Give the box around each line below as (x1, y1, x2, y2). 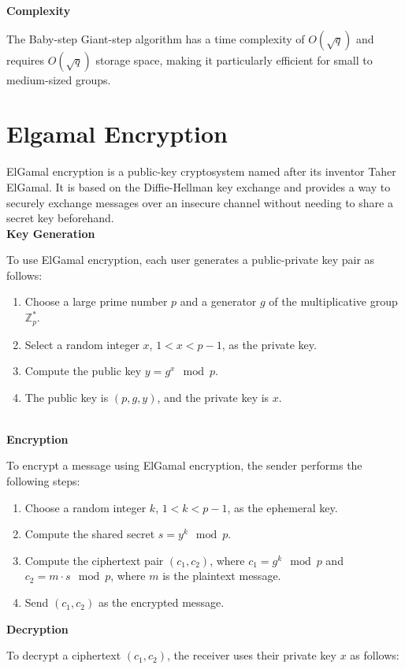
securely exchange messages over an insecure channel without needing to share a (6, 194, 393, 210)
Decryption (6, 620, 69, 637)
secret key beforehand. (6, 210, 114, 226)
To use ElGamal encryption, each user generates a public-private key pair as (6, 251, 375, 268)
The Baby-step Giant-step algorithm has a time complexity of (6, 30, 305, 46)
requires (6, 51, 44, 68)
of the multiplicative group (269, 293, 398, 310)
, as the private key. (221, 336, 317, 352)
